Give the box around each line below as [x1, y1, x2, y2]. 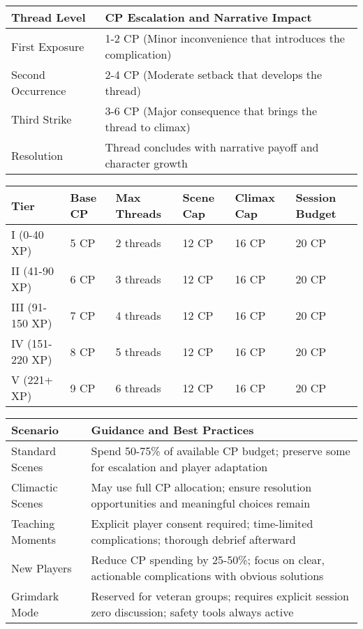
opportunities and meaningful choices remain [91, 495, 311, 511]
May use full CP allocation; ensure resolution [91, 479, 312, 495]
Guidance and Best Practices [91, 422, 254, 438]
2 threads [115, 234, 161, 251]
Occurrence [11, 82, 66, 98]
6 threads [115, 379, 161, 396]
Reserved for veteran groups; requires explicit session [91, 588, 349, 604]
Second [11, 66, 45, 82]
